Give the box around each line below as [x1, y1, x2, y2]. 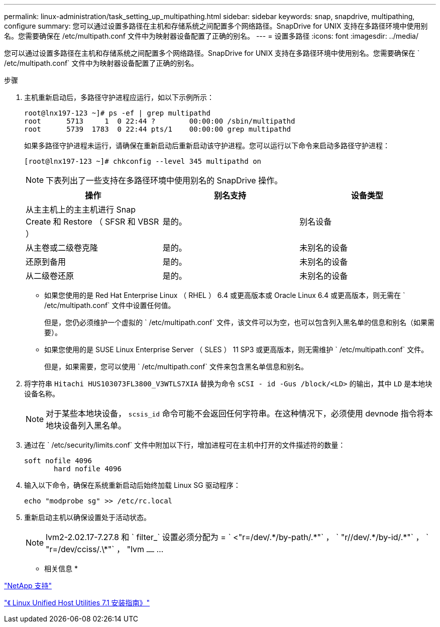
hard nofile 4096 [54, 465, 122, 473]
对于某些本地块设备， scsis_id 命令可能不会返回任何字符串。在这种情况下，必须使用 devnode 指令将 [46, 408, 425, 419]
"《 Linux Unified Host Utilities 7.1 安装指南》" [4, 598, 150, 607]
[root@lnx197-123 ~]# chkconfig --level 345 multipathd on [24, 157, 262, 165]
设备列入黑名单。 [62, 421, 127, 431]
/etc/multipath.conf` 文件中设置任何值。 [44, 301, 175, 309]
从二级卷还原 [26, 271, 74, 281]
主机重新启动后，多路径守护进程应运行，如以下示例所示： [24, 93, 214, 101]
